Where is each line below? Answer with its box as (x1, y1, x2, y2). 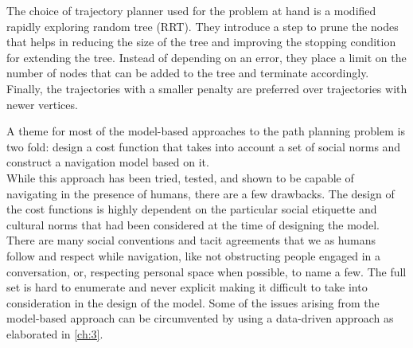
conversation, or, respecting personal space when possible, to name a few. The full (6, 263, 407, 280)
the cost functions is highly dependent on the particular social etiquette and (6, 201, 377, 217)
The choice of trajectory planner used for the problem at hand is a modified (6, 2, 376, 18)
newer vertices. (6, 96, 78, 112)
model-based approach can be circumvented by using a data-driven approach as (6, 310, 394, 326)
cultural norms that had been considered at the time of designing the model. (6, 216, 380, 233)
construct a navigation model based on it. (6, 154, 209, 170)
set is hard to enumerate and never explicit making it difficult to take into (6, 279, 368, 295)
